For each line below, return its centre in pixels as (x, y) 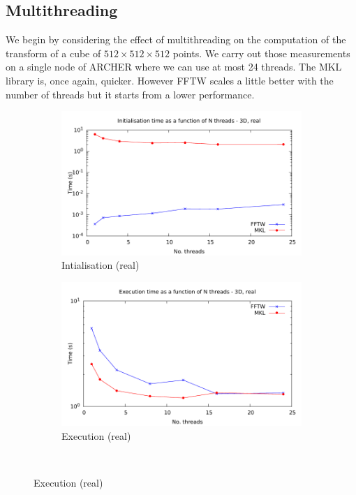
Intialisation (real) (101, 265)
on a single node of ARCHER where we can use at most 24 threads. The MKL (174, 67)
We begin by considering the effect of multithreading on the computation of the (176, 39)
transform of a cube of (53, 53)
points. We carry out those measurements (261, 53)
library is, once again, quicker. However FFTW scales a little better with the (170, 80)
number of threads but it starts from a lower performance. (130, 94)
